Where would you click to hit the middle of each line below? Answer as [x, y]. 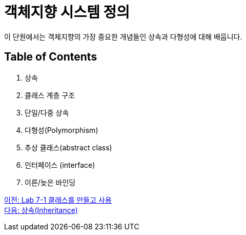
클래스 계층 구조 [50, 95]
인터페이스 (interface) [60, 165]
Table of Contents [51, 57]
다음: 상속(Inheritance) [41, 210]
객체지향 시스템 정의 [67, 12]
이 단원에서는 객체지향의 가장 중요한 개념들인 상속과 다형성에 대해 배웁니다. [123, 36]
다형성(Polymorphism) [61, 130]
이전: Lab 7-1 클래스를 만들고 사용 [58, 200]
